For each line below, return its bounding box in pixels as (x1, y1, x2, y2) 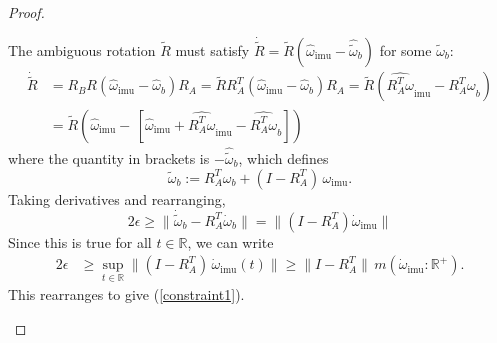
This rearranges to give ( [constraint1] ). (8, 284, 245, 305)
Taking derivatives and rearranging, (8, 188, 226, 209)
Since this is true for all (8, 231, 152, 252)
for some (379, 40, 432, 61)
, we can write (187, 231, 274, 252)
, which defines (238, 147, 329, 168)
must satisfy (175, 40, 250, 61)
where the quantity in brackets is (8, 147, 210, 168)
